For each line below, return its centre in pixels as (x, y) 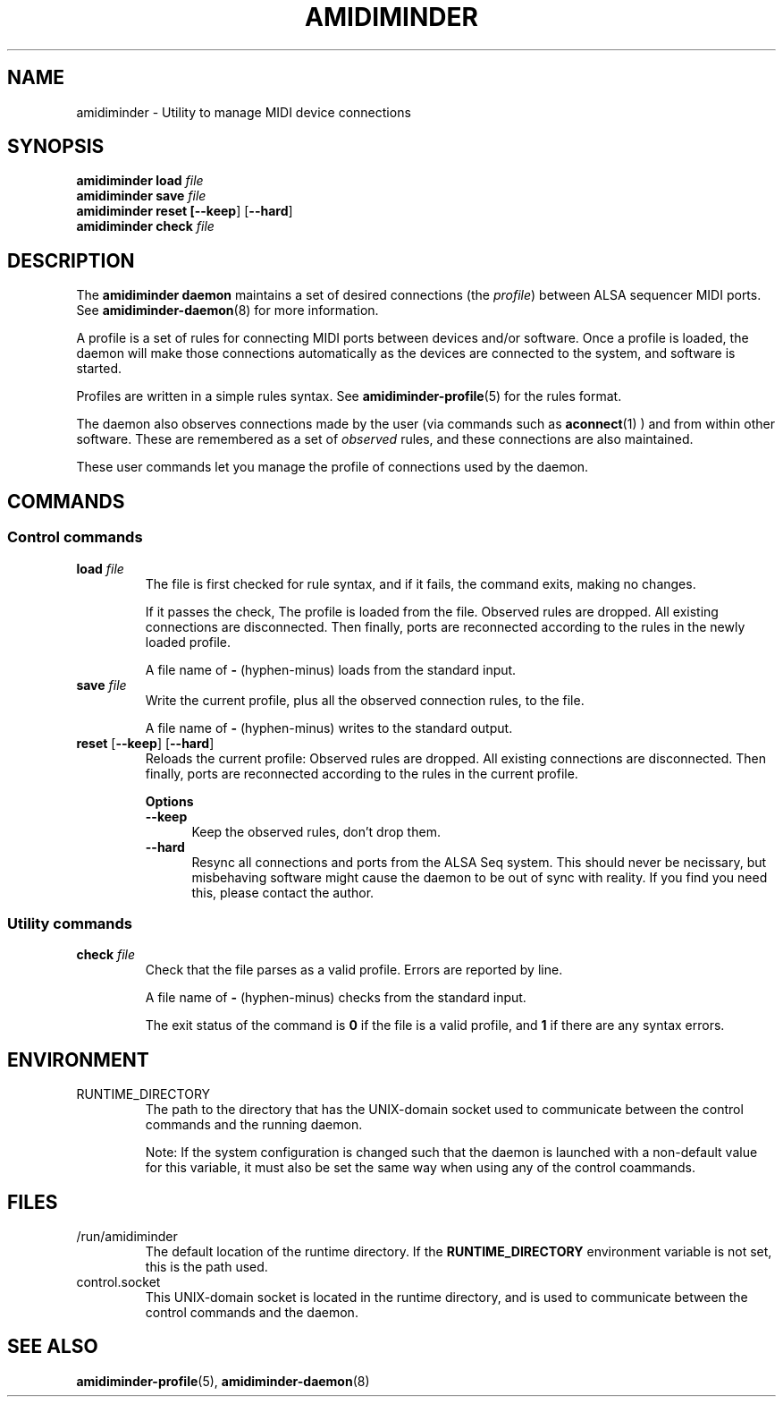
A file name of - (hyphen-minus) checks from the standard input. (336, 998)
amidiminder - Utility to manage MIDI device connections (244, 112)
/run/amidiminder (127, 1236)
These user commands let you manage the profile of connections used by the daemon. (333, 467)
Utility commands (70, 923)
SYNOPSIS (56, 147)
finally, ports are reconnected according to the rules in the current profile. (362, 773)
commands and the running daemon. (254, 1125)
